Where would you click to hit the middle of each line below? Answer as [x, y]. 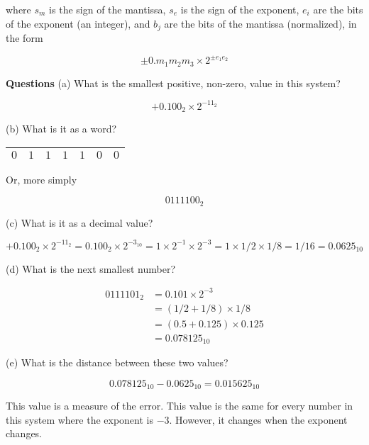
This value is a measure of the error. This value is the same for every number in [180, 406]
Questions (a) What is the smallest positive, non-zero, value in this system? [173, 83]
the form [24, 38]
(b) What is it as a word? [61, 129]
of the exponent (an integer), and [78, 23]
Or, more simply [42, 179]
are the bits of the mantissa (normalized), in [260, 23]
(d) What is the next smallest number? [91, 268]
